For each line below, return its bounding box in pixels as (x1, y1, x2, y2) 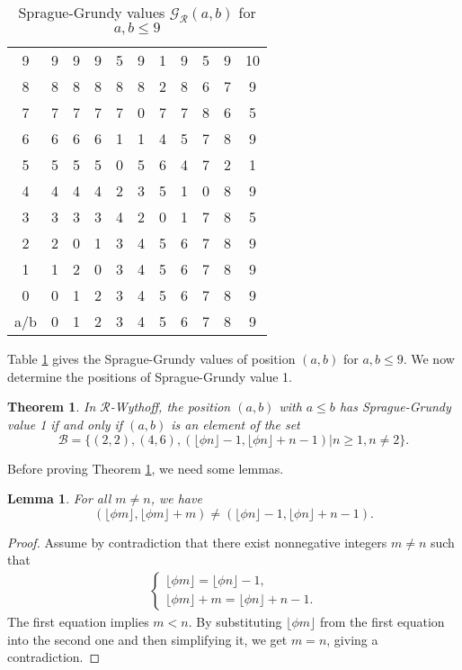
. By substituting (188, 611, 282, 630)
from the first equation (319, 611, 445, 630)
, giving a (326, 629, 378, 648)
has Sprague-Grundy (339, 397, 451, 416)
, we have (150, 489, 202, 508)
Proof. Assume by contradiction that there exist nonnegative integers (7, 532, 387, 551)
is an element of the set (171, 414, 300, 433)
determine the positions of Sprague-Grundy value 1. (7, 367, 292, 385)
